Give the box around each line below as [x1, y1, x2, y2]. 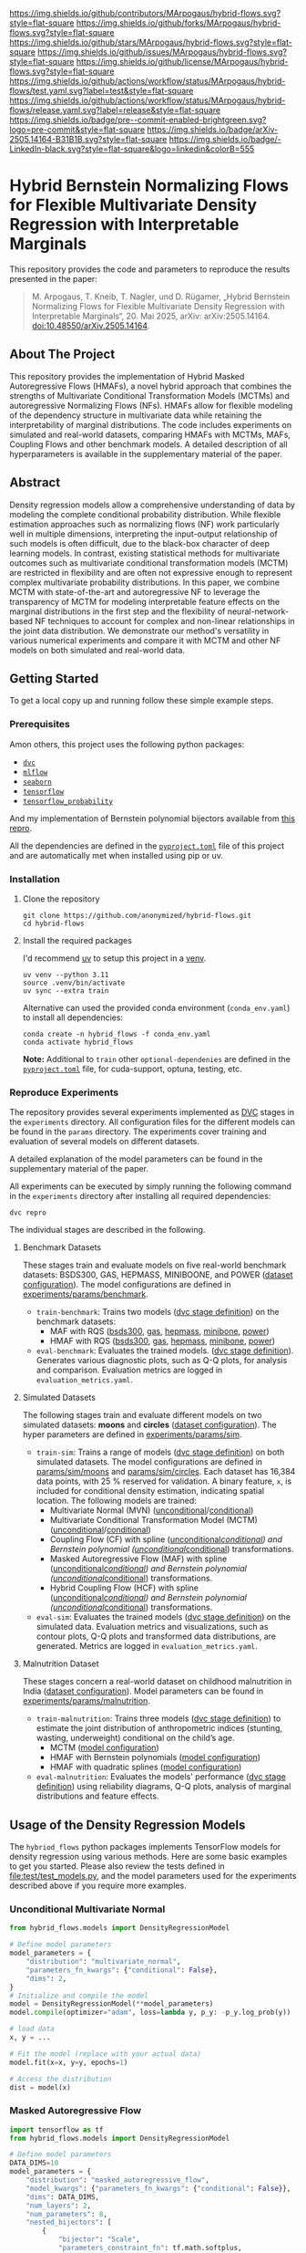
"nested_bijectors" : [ [25, 2217, 112, 2227]
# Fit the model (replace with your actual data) [9, 2049, 202, 2059]
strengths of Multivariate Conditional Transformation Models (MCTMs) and [9, 390, 290, 401]
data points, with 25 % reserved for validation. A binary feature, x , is [36, 1476, 292, 1486]
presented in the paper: [9, 273, 97, 284]
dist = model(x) [9, 2082, 71, 2092]
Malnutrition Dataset [22, 1658, 99, 1669]
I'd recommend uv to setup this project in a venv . [22, 953, 207, 964]
